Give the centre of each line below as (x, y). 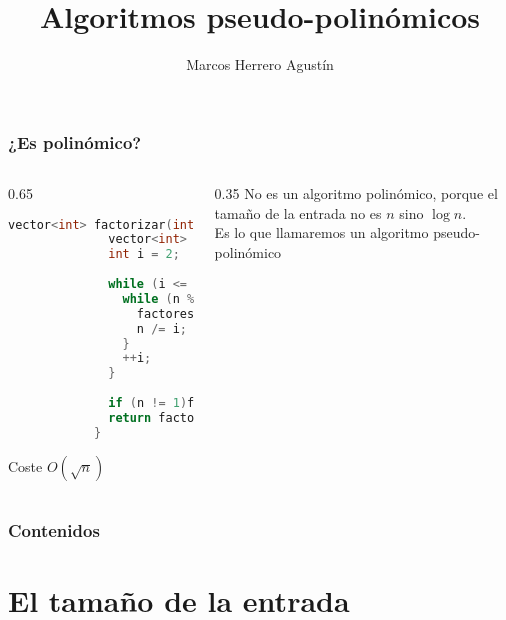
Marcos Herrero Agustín (260, 64)
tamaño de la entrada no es (298, 212)
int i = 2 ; (144, 254)
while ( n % (158, 298)
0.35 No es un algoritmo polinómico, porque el (356, 193)
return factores (162, 417)
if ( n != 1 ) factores (176, 403)
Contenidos (54, 529)
